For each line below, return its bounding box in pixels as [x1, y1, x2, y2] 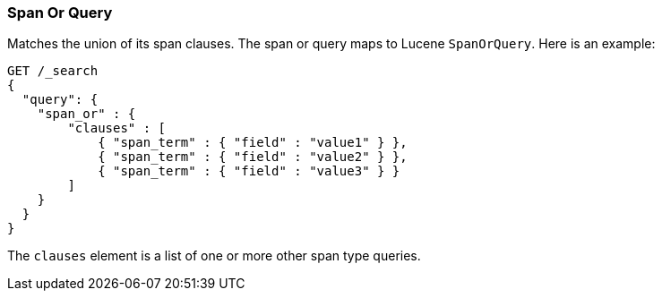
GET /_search [7, 64, 99, 79]
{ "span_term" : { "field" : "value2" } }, [98, 149, 408, 165]
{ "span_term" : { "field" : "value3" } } [98, 164, 400, 179]
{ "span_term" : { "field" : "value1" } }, [98, 135, 408, 150]
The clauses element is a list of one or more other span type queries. [7, 248, 421, 264]
